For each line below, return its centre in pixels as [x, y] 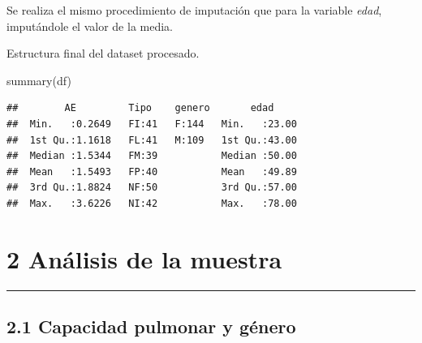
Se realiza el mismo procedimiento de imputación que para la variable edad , [194, 10]
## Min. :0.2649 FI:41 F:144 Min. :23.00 [152, 124]
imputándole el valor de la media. [90, 26]
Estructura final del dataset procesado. [103, 53]
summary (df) [39, 80]
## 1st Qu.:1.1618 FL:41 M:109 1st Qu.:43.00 [152, 140]
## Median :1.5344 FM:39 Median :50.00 [152, 156]
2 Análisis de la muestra [144, 258]
